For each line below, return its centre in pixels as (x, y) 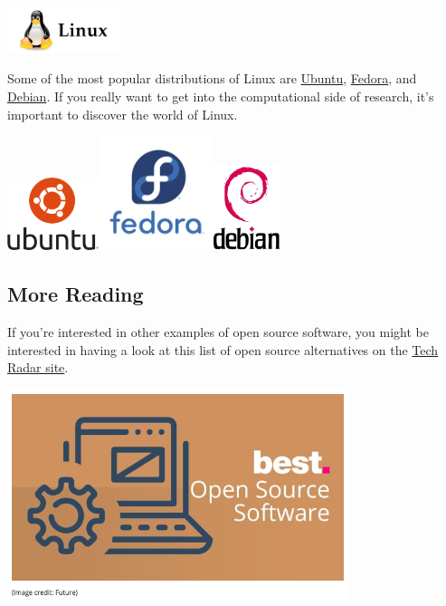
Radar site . (38, 367)
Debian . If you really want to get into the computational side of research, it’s (221, 96)
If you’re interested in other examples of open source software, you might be (218, 331)
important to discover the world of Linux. (123, 114)
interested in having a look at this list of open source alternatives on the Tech (223, 349)
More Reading (76, 294)
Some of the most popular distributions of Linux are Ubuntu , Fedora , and (212, 78)
